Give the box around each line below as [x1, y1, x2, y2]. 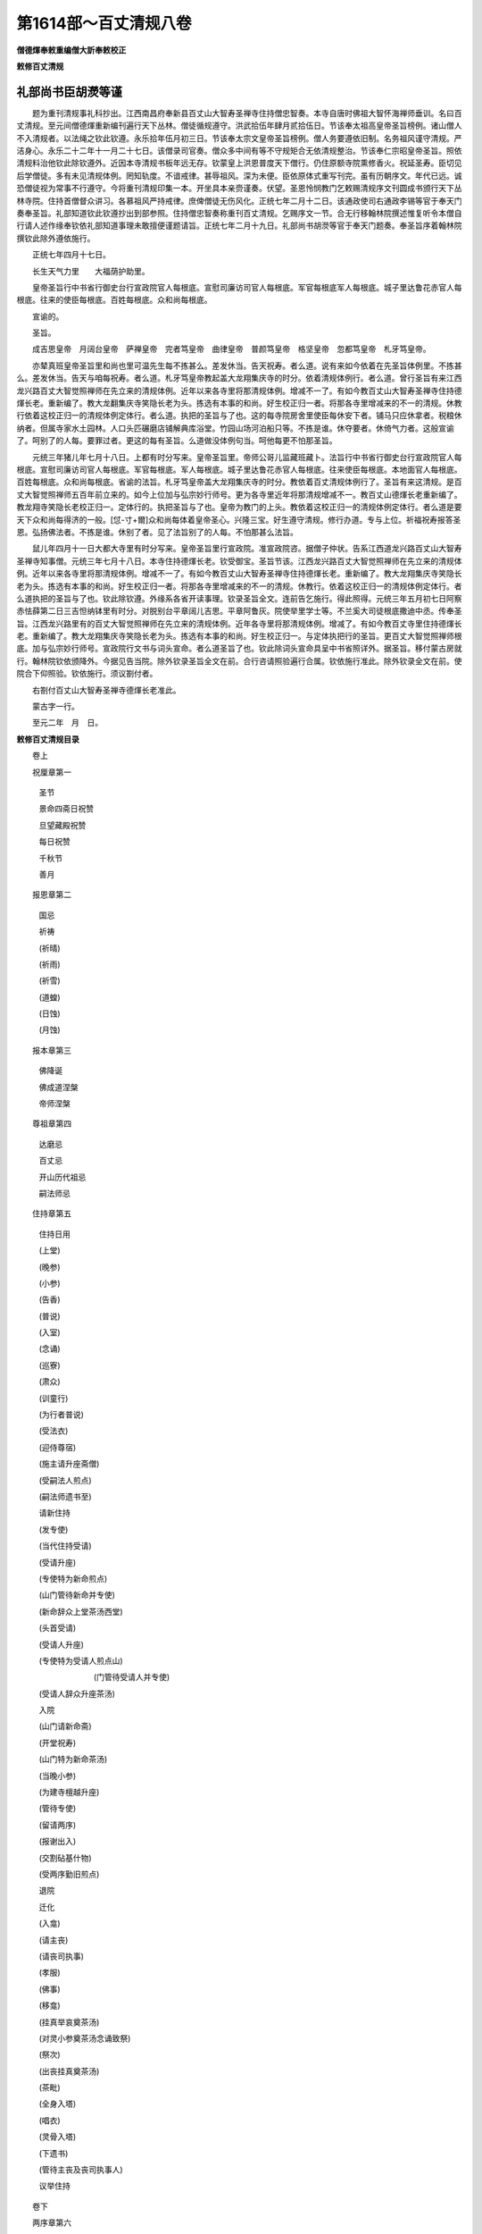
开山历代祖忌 [38, 1172, 87, 1182]
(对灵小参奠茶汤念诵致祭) [38, 2033, 131, 2044]
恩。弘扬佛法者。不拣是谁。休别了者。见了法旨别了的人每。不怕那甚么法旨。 [16, 526, 298, 537]
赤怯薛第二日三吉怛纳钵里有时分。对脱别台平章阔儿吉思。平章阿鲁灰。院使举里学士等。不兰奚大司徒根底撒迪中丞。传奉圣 [16, 606, 462, 617]
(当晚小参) [38, 1770, 77, 1781]
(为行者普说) [38, 1409, 85, 1420]
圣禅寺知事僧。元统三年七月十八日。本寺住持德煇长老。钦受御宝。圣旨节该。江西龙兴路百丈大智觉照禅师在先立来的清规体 [16, 555, 462, 567]
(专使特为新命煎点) [38, 1573, 108, 1583]
